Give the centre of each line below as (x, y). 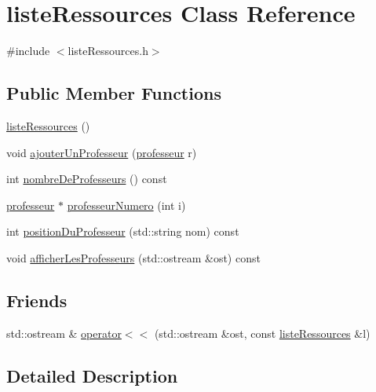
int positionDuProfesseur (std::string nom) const (123, 231)
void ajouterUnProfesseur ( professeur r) (102, 152)
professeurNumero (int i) (126, 205)
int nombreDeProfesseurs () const (87, 179)
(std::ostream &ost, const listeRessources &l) (262, 333)
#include (28, 51)
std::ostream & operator (64, 333)
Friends (37, 300)
